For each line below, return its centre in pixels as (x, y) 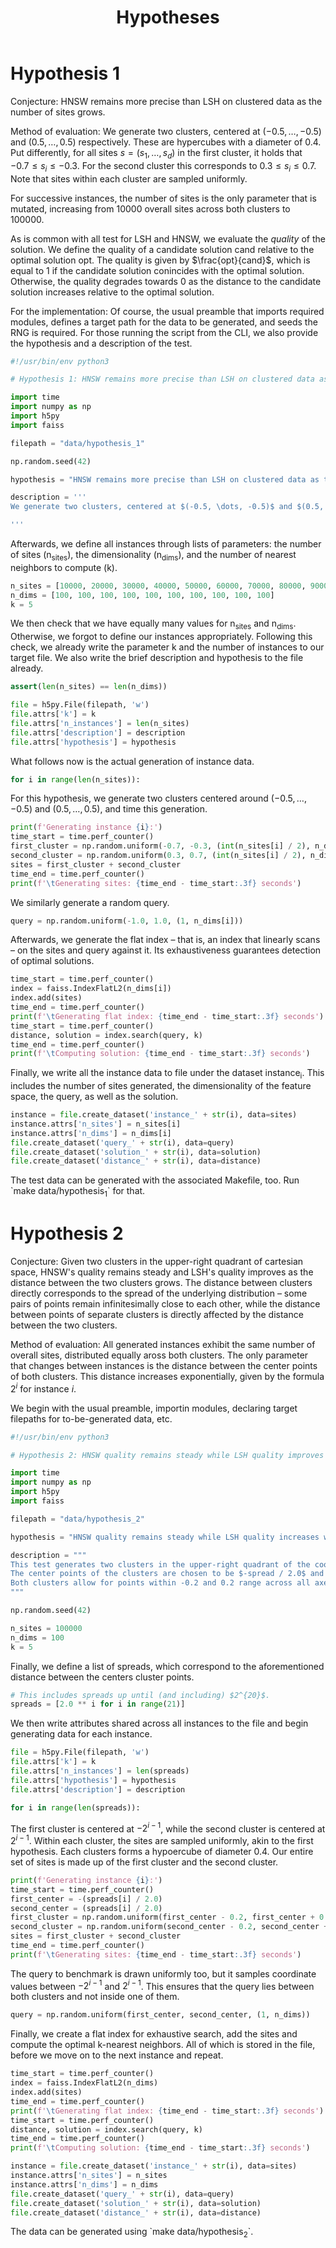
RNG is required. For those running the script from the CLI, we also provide (164, 332)
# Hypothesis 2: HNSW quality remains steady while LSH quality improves (167, 1455)
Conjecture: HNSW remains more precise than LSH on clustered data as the (166, 101)
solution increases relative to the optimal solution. (112, 292)
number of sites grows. (58, 112)
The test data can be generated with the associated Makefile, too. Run (155, 1180)
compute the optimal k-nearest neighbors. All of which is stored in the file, (163, 2045)
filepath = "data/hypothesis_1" (77, 443)
